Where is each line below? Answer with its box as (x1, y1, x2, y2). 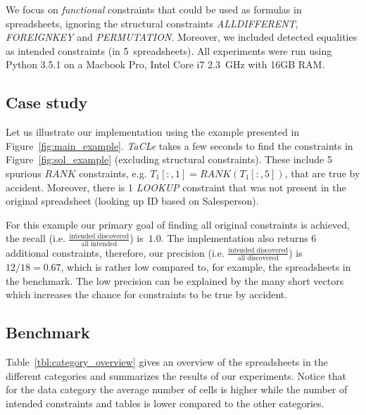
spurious (6, 165, 42, 180)
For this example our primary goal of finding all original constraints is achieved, (6, 217, 350, 231)
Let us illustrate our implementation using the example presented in (6, 124, 300, 139)
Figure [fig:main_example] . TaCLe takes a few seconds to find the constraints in (6, 138, 353, 153)
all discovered (237, 254, 279, 262)
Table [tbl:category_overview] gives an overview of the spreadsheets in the (6, 354, 328, 369)
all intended (81, 240, 118, 248)
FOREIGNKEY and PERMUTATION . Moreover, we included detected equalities (6, 30, 358, 44)
